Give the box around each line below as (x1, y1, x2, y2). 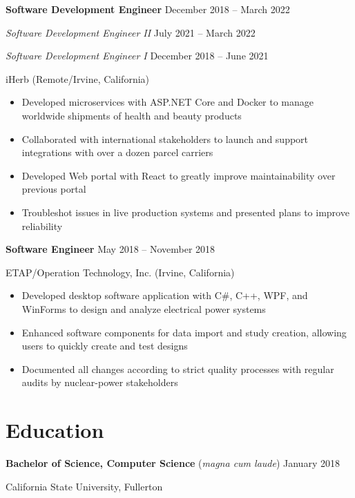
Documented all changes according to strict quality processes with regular (21, 361, 334, 376)
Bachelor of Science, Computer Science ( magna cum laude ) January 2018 (6, 456, 340, 470)
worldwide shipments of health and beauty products (21, 108, 242, 122)
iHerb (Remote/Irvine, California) (6, 71, 149, 86)
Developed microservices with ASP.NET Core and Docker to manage (21, 95, 314, 109)
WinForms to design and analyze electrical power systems (21, 301, 266, 316)
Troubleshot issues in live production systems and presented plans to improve (21, 204, 349, 219)
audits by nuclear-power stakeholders (21, 375, 178, 390)
